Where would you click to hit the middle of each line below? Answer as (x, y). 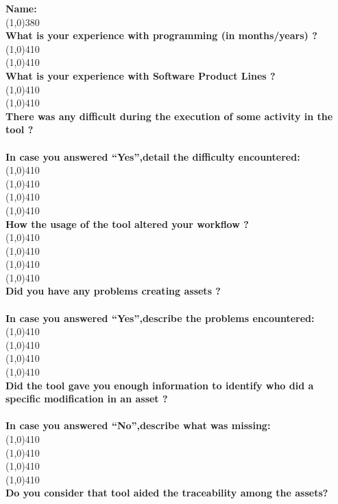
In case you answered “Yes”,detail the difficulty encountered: (153, 156)
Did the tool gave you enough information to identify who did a (160, 385)
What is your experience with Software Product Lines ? (141, 75)
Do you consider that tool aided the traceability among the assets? (167, 493)
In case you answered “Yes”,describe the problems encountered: (160, 318)
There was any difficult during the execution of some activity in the (169, 116)
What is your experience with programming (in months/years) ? (161, 35)
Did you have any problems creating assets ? (113, 291)
